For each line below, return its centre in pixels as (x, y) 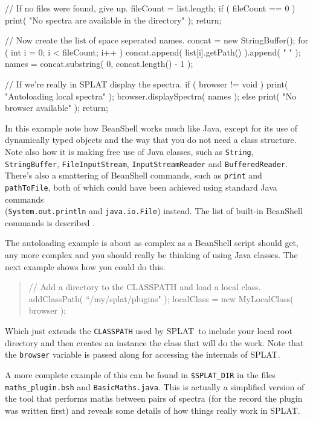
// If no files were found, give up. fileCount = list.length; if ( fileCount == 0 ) (150, 8)
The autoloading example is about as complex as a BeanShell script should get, (152, 243)
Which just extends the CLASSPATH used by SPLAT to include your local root (149, 330)
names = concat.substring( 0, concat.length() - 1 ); (99, 64)
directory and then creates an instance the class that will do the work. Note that (154, 342)
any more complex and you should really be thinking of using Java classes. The (151, 255)
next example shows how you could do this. (85, 266)
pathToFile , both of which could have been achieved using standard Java (141, 187)
